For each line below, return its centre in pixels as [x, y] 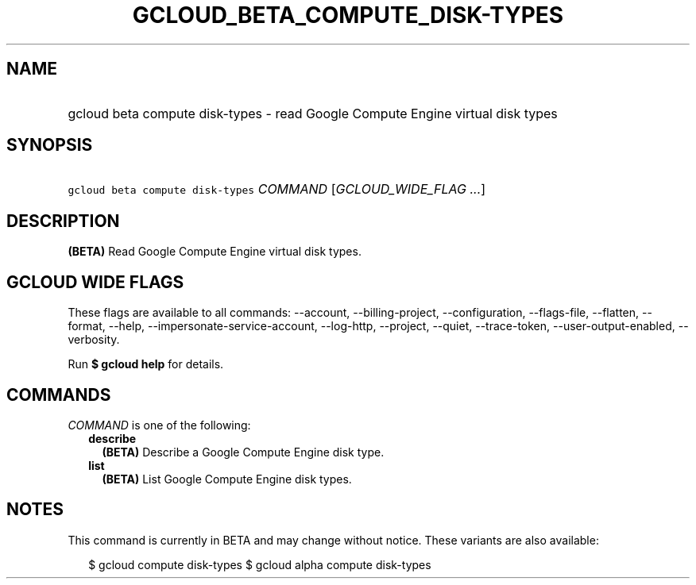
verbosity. [94, 340]
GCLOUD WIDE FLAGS [95, 282]
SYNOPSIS [50, 145]
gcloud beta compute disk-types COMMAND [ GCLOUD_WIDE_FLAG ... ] [277, 189]
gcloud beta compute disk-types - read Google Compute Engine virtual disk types [313, 113]
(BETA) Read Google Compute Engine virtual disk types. [215, 252]
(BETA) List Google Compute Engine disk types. [227, 479]
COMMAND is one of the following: [159, 425]
